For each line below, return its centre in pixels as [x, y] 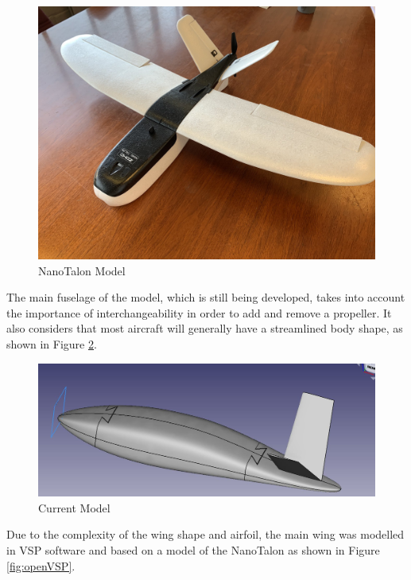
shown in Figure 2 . [52, 343]
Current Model [74, 507]
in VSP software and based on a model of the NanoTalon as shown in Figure [193, 550]
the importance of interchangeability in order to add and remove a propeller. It [199, 312]
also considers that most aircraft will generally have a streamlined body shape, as [205, 328]
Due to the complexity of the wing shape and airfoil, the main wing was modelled [205, 534]
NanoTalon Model [82, 270]
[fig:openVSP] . [41, 565]
